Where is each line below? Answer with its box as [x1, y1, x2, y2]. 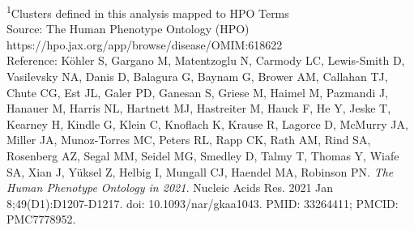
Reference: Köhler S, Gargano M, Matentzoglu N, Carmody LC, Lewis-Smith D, [6, 52, 405, 69]
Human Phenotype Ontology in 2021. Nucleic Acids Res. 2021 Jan [6, 179, 334, 196]
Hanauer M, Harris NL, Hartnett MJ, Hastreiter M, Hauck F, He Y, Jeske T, [6, 100, 391, 117]
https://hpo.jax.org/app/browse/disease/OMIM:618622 [6, 36, 283, 53]
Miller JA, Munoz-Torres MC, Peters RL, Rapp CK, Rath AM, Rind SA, [6, 131, 371, 148]
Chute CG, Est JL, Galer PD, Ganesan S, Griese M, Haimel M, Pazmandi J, [6, 83, 389, 100]
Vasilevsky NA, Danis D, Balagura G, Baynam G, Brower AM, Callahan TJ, [6, 68, 388, 85]
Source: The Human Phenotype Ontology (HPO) [6, 20, 250, 37]
